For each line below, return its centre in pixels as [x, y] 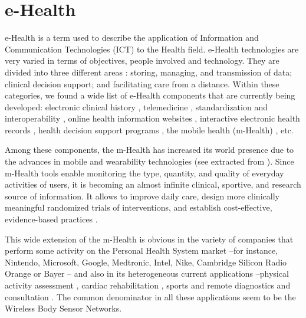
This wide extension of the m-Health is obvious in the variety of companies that [149, 239]
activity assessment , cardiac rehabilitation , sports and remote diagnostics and [148, 285]
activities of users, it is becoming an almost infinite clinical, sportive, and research [153, 184]
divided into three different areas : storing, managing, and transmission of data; [149, 72]
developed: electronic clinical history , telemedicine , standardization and [136, 106]
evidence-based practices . [51, 219]
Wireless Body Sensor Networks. [63, 308]
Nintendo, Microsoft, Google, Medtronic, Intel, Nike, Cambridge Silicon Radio [146, 262]
